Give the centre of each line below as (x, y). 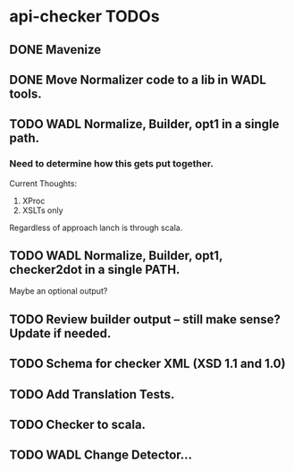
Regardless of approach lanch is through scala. (96, 227)
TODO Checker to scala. (77, 425)
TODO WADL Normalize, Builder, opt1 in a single (144, 124)
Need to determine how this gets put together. (112, 164)
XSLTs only (43, 210)
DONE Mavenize (55, 50)
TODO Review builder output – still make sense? (145, 319)
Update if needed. (60, 333)
